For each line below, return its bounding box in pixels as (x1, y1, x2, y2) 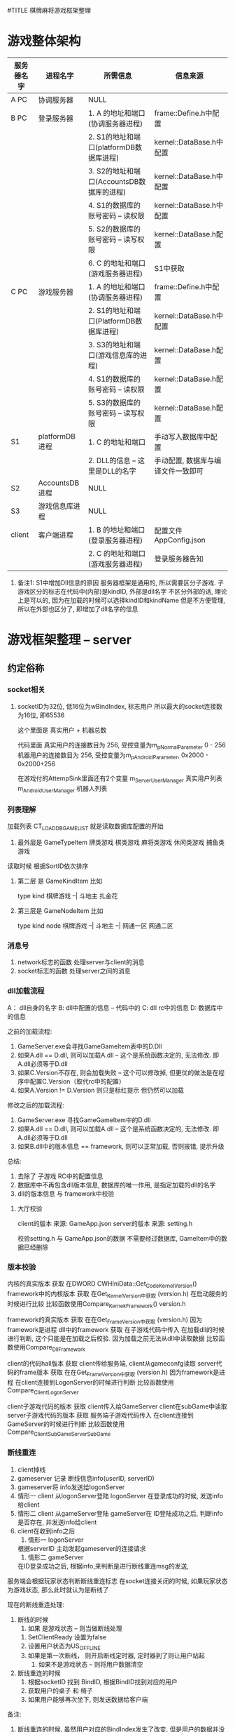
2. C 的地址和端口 (87, 548, 145, 558)
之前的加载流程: (7, 1027, 52, 1035)
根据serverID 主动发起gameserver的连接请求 (17, 1544, 146, 1552)
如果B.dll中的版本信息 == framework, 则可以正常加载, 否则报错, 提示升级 (17, 1142, 225, 1150)
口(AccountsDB (87, 176, 139, 186)
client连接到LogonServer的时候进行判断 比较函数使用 (20, 1378, 174, 1386)
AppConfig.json (154, 535, 206, 545)
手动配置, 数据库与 (154, 455, 215, 465)
